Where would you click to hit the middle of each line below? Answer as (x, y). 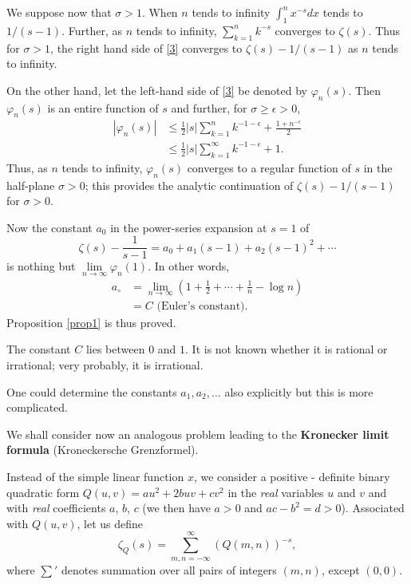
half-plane (31, 185)
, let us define (110, 523)
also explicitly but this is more (299, 391)
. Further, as (92, 30)
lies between (115, 349)
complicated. (37, 407)
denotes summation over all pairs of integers (169, 569)
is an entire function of (103, 107)
